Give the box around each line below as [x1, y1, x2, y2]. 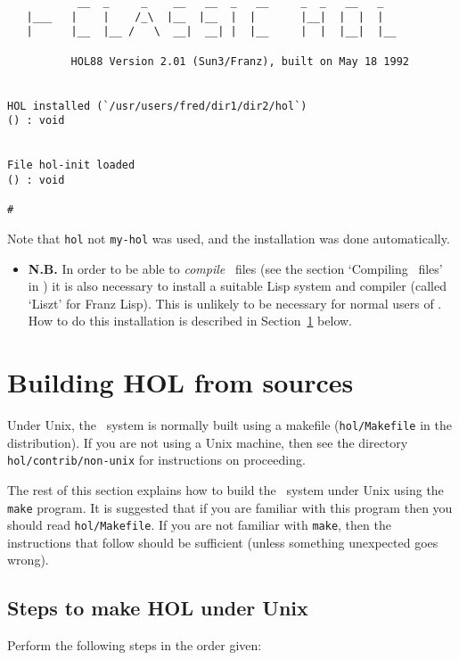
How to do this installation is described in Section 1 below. [28, 311, 352, 330]
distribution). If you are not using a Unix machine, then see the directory [7, 433, 408, 451]
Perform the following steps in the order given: [7, 636, 262, 655]
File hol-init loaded [7, 159, 135, 172]
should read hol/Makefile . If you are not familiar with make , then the [7, 516, 391, 534]
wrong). [7, 550, 49, 569]
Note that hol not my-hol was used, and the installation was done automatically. [7, 228, 450, 247]
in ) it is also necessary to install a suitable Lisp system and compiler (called [28, 276, 447, 295]
